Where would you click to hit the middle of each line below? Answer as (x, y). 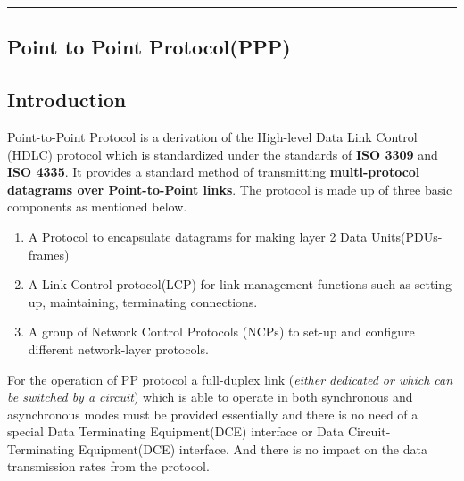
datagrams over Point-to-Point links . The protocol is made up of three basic (230, 189)
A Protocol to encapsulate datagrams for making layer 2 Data (198, 236)
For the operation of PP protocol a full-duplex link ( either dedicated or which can (230, 379)
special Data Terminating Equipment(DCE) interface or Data (176, 431)
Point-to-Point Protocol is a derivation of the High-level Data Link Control (212, 136)
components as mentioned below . (97, 207)
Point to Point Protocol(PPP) (149, 47)
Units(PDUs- (406, 236)
